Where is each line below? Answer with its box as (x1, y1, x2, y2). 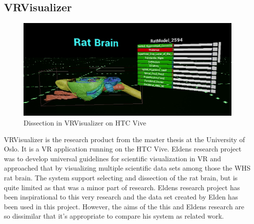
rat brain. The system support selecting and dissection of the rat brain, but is (4, 172, 238, 182)
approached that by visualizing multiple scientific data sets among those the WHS (4, 163, 251, 173)
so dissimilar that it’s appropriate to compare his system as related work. (4, 211, 224, 221)
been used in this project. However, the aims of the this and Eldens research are (4, 201, 245, 211)
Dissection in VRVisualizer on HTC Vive (24, 118, 146, 128)
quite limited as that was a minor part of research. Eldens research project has (4, 182, 240, 192)
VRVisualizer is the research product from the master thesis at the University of (4, 134, 245, 144)
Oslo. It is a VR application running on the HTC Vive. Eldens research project (4, 144, 242, 154)
